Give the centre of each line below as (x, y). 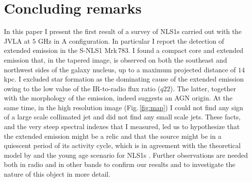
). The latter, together (203, 88)
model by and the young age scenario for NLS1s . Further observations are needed (126, 155)
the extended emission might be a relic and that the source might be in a (113, 136)
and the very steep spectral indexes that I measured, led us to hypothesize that (122, 126)
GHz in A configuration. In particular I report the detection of (131, 41)
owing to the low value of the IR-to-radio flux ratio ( (82, 88)
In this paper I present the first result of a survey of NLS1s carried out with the (123, 31)
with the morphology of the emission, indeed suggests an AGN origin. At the (118, 98)
